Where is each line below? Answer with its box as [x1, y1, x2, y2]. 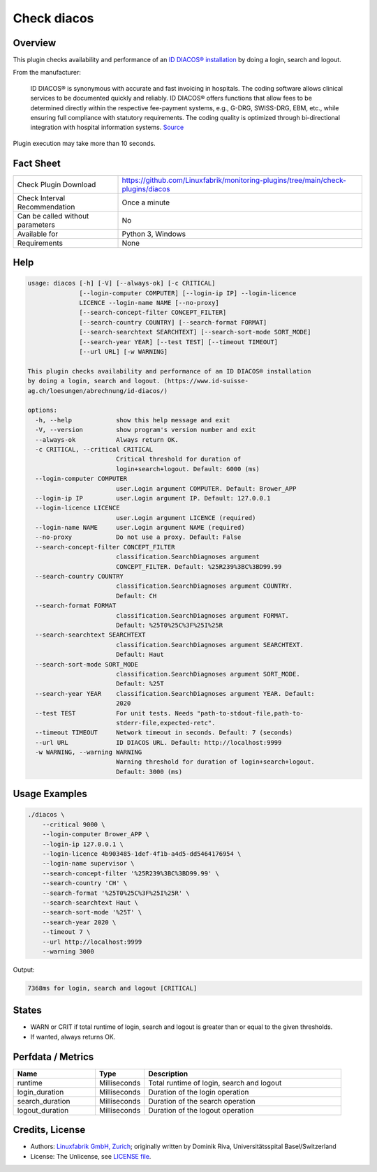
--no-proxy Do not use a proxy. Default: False [35, 533, 242, 541]
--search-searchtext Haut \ [42, 898, 139, 907]
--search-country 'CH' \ [42, 880, 128, 887]
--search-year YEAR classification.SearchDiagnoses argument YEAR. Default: [35, 690, 316, 697]
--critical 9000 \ [42, 820, 105, 829]
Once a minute [121, 198, 170, 207]
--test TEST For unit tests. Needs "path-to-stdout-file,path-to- [35, 709, 304, 717]
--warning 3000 [42, 947, 94, 956]
